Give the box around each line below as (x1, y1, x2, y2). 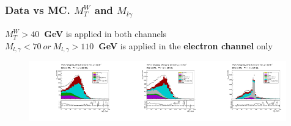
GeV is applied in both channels (44, 27, 167, 40)
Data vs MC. (5, 2, 70, 17)
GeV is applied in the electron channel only (98, 39, 273, 52)
